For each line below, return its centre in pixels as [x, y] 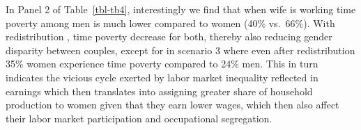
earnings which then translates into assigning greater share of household [159, 91]
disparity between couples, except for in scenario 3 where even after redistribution [180, 50]
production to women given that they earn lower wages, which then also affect [172, 105]
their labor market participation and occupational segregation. [139, 118]
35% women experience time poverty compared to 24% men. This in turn [162, 64]
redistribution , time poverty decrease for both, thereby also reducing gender [169, 36]
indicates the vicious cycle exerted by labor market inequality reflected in [162, 77]
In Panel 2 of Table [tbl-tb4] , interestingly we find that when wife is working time [181, 9]
